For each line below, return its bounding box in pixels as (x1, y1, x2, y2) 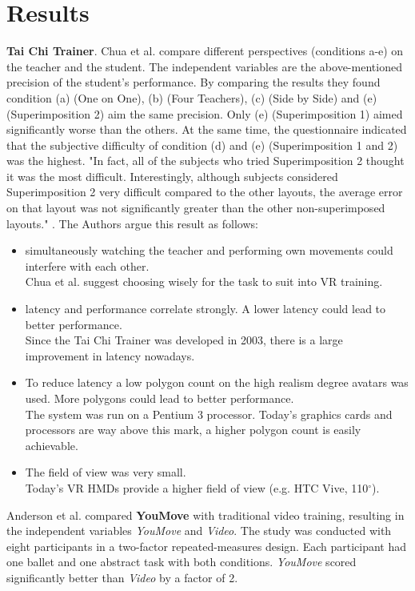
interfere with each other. (25, 257, 150, 274)
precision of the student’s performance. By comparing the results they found (6, 74, 381, 90)
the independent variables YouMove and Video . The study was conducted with (6, 522, 392, 539)
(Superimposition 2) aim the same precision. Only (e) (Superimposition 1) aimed (6, 105, 403, 122)
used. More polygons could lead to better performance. (25, 390, 294, 406)
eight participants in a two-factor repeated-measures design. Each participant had (6, 537, 407, 554)
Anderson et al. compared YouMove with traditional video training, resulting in (6, 506, 405, 523)
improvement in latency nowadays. (25, 347, 195, 364)
